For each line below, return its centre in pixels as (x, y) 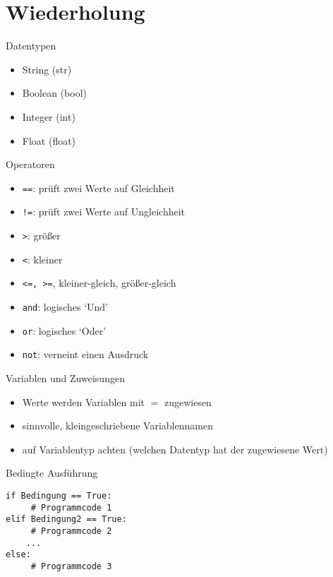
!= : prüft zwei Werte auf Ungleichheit (104, 212)
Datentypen (31, 46)
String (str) (47, 69)
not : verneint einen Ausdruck (85, 354)
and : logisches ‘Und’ (65, 306)
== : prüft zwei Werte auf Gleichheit (98, 188)
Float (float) (49, 140)
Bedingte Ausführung (52, 473)
